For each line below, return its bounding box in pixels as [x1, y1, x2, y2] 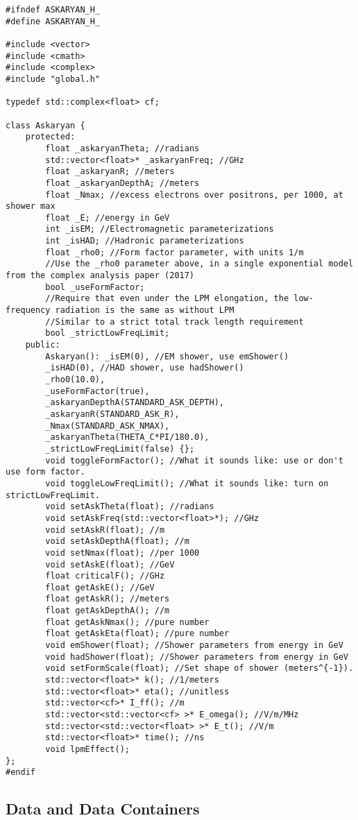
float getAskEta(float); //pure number [45, 629, 230, 639]
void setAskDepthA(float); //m [45, 536, 189, 547]
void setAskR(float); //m [45, 524, 165, 535]
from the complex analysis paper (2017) [6, 271, 195, 281]
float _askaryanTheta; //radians [45, 143, 200, 153]
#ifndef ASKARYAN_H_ [6, 5, 101, 15]
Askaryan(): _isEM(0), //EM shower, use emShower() [45, 351, 289, 361]
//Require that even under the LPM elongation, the [45, 293, 289, 304]
